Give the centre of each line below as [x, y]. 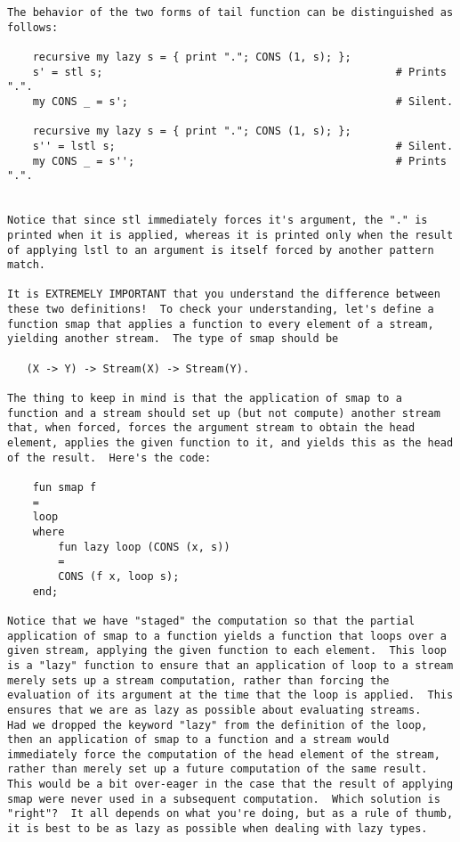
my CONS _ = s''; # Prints [239, 161]
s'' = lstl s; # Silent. [243, 146]
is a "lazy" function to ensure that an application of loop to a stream [230, 665]
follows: [33, 27]
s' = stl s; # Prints [239, 72]
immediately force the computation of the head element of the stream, [224, 754]
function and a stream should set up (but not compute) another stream [224, 413]
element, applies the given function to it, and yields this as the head [230, 443]
